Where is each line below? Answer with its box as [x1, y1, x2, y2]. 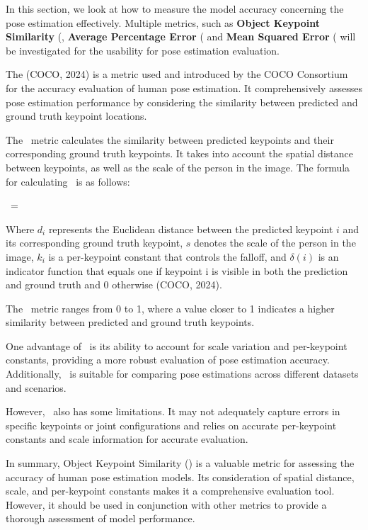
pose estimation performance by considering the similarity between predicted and [6, 94, 358, 109]
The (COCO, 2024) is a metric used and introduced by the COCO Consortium [6, 67, 348, 81]
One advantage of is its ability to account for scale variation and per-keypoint [6, 338, 347, 353]
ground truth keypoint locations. [6, 108, 147, 123]
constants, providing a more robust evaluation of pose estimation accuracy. [6, 352, 330, 367]
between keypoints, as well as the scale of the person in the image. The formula [6, 159, 350, 174]
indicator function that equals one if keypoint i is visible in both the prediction [6, 263, 348, 278]
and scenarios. [6, 380, 67, 395]
